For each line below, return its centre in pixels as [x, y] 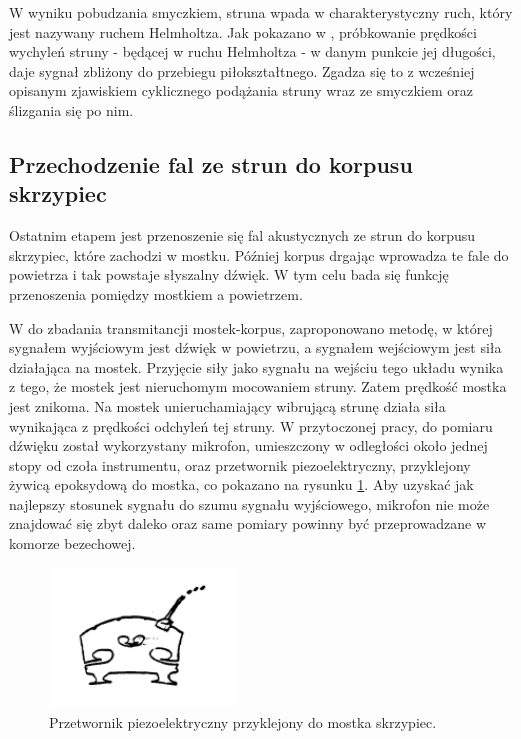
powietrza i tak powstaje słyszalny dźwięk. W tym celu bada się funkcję [229, 274]
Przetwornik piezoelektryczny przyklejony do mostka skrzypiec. [243, 721]
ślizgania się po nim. [71, 109]
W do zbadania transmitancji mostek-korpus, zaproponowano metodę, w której [251, 327]
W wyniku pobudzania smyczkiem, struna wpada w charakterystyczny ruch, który [261, 12]
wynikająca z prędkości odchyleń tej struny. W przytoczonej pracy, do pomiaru [251, 425]
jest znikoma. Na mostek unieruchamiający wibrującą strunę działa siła [227, 405]
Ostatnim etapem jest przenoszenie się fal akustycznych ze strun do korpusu [242, 235]
